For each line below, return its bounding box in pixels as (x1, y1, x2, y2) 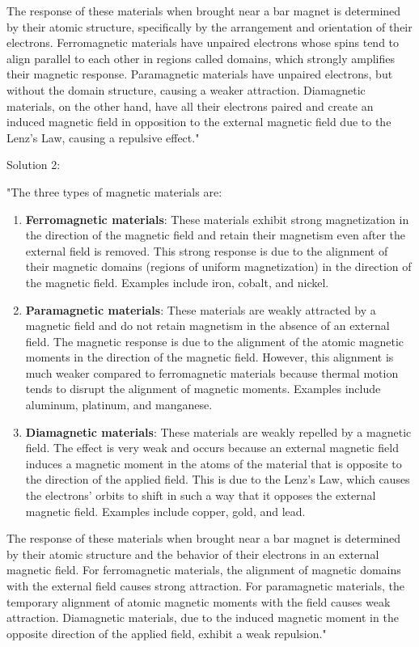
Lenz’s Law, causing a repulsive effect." (6, 129, 200, 146)
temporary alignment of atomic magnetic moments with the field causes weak (6, 593, 391, 610)
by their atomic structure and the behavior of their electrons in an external (6, 545, 379, 562)
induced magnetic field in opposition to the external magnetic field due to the (6, 113, 391, 130)
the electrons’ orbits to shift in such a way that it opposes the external (25, 487, 376, 504)
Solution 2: (6, 156, 61, 173)
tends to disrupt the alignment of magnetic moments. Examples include (25, 380, 381, 397)
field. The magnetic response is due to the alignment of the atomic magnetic (25, 332, 404, 349)
